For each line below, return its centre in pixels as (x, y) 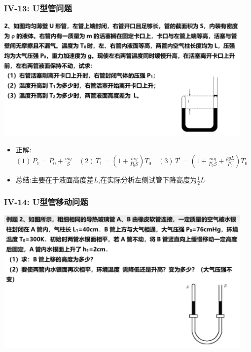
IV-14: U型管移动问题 (46, 201)
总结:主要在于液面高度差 (54, 180)
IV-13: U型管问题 (38, 8)
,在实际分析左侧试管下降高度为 (148, 180)
